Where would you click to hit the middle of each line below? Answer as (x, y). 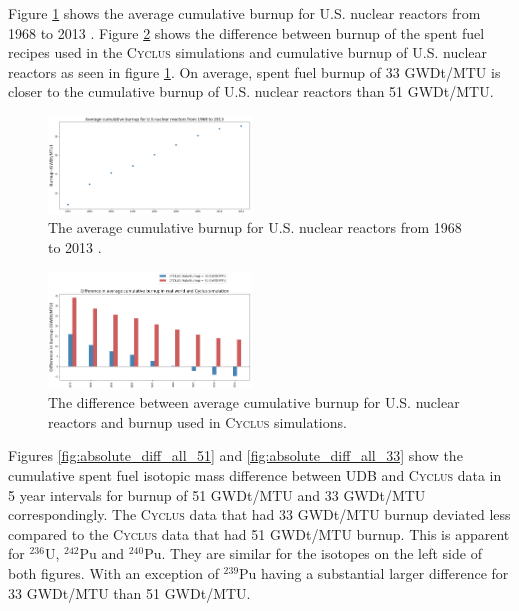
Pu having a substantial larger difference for (374, 572)
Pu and (102, 553)
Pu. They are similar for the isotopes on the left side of (313, 553)
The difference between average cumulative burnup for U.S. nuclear (254, 402)
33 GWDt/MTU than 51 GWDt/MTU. (129, 592)
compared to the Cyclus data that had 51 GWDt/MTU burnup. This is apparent (259, 533)
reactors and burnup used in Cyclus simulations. (197, 421)
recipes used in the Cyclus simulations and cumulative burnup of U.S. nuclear (247, 52)
